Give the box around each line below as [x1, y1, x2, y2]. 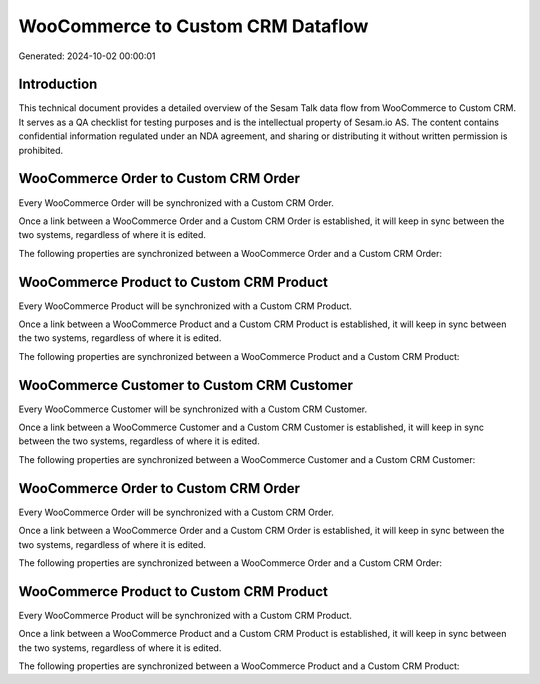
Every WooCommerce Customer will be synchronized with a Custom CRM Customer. [18, 403, 368, 415]
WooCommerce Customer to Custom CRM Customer [18, 376, 354, 394]
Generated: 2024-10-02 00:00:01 [18, 50, 156, 62]
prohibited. [18, 144, 64, 156]
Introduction [18, 76, 98, 93]
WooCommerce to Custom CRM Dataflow [18, 15, 369, 37]
